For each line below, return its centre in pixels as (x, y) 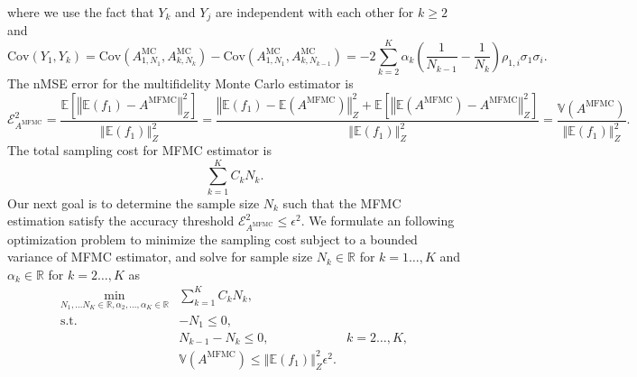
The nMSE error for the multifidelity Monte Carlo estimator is (180, 83)
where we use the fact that (81, 12)
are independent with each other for (314, 12)
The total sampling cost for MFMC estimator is (140, 149)
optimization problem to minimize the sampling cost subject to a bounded (212, 239)
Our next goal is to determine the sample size (134, 202)
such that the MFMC (342, 202)
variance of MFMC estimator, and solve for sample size (160, 257)
